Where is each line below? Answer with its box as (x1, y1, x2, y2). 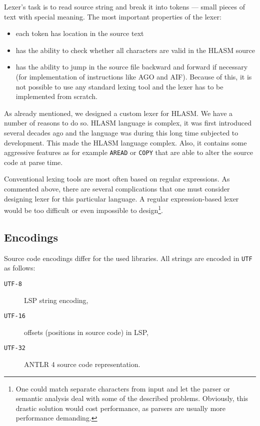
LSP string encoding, (24, 294, 88, 305)
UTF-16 (4, 312, 25, 320)
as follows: (4, 262, 35, 273)
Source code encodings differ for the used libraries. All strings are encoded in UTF (4, 252, 252, 263)
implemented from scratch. (15, 91, 97, 101)
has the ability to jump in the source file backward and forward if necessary (15, 61, 248, 72)
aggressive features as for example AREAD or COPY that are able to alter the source (4, 147, 253, 157)
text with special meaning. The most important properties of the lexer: (4, 11, 221, 21)
